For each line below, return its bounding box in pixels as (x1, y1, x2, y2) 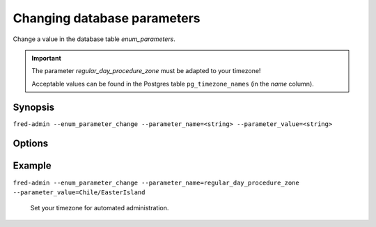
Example (13, 160, 52, 172)
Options (13, 138, 49, 150)
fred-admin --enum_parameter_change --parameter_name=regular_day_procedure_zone (13, 178, 299, 187)
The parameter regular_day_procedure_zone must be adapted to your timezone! (31, 67, 261, 75)
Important (31, 54, 62, 62)
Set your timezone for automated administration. (30, 204, 169, 212)
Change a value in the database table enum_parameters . (13, 35, 175, 43)
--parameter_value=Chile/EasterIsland (13, 188, 146, 196)
